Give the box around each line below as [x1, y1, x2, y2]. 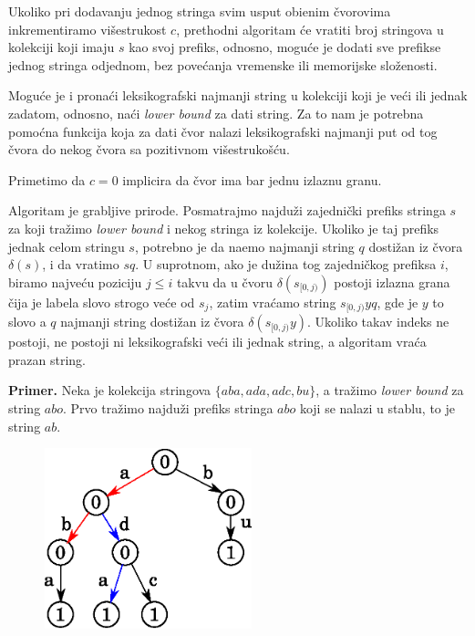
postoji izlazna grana [334, 272, 450, 291]
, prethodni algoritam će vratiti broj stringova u [176, 19, 444, 38]
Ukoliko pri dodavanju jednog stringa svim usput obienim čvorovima [8, 2, 391, 20]
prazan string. [8, 349, 86, 369]
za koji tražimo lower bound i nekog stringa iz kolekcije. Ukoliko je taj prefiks [8, 218, 439, 237]
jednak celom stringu [8, 236, 125, 255]
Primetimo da [8, 170, 86, 189]
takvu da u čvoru [176, 272, 273, 291]
